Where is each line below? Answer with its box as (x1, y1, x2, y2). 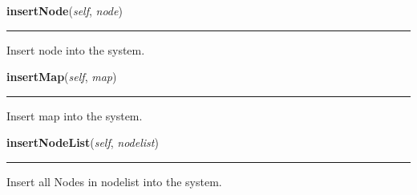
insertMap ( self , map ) (6, 68, 117, 85)
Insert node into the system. (6, 41, 145, 58)
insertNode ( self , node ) (6, 2, 123, 18)
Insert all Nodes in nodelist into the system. (6, 173, 222, 189)
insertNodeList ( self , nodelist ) (6, 134, 159, 151)
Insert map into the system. (6, 107, 143, 124)
